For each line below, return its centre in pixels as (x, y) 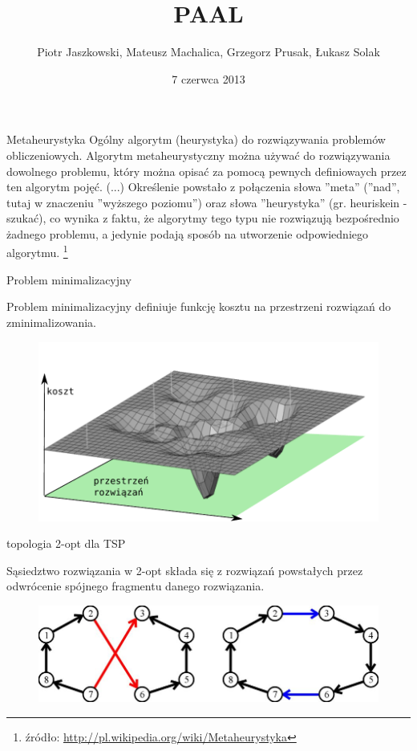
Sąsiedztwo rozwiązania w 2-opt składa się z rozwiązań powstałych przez (185, 570)
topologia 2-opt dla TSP (66, 543)
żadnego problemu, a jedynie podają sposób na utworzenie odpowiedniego (187, 233)
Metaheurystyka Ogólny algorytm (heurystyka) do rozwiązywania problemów (196, 139)
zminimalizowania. (51, 322)
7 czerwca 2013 (208, 78)
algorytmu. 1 (37, 251)
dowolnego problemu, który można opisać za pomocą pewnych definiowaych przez (206, 171)
